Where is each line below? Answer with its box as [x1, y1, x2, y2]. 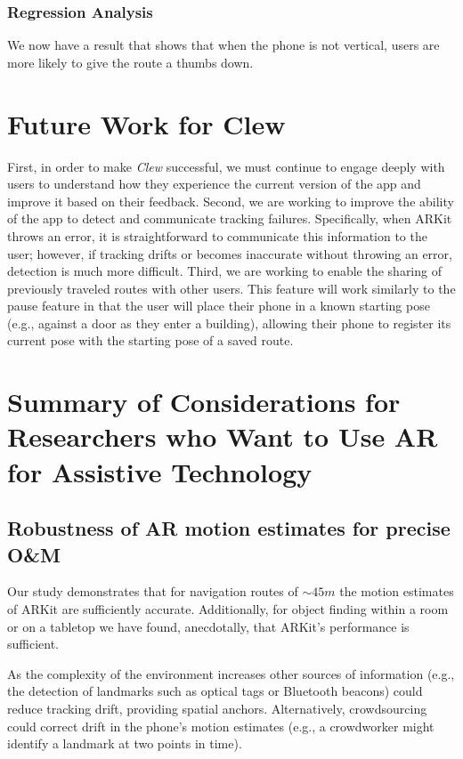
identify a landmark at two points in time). [7, 734, 242, 753]
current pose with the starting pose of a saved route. [7, 331, 294, 350]
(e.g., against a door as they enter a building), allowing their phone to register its [7, 313, 451, 332]
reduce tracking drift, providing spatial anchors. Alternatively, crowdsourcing [7, 698, 427, 717]
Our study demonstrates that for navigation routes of [7, 582, 298, 601]
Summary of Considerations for [7, 384, 401, 420]
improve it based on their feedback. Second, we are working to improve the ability [7, 191, 454, 210]
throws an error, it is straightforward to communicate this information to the [7, 226, 427, 245]
